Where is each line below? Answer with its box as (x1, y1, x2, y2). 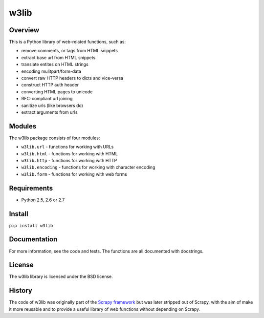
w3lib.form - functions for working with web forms (21, 171, 127, 177)
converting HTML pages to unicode (21, 88, 93, 95)
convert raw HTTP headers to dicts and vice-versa (21, 75, 124, 81)
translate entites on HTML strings (21, 62, 89, 67)
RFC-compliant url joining (21, 96, 73, 102)
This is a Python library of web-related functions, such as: (9, 39, 126, 45)
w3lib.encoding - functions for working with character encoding (21, 164, 155, 170)
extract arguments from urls (21, 109, 78, 115)
